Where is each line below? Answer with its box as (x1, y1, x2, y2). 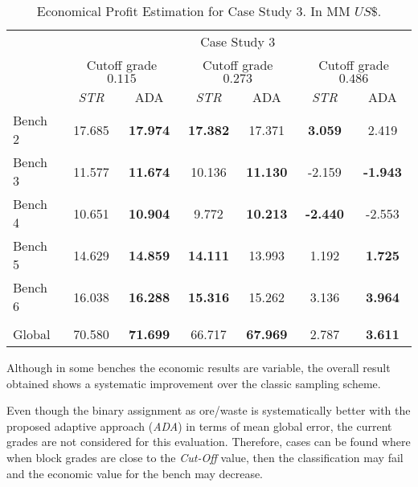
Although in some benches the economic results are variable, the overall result (6, 359, 391, 375)
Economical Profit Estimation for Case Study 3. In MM (36, 2, 350, 20)
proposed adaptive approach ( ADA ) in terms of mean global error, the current (6, 417, 392, 434)
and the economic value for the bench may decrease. (6, 464, 264, 481)
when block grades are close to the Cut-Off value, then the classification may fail (6, 448, 404, 465)
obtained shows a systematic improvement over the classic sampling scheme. (6, 374, 381, 391)
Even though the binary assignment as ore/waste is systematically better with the (6, 402, 411, 419)
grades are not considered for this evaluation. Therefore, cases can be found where (6, 433, 411, 450)
